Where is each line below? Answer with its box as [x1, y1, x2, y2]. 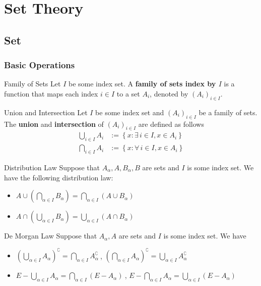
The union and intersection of [4, 118, 104, 129]
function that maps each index [4, 88, 98, 99]
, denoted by [150, 88, 188, 99]
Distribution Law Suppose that [4, 162, 100, 173]
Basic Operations [4, 59, 75, 71]
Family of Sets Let [4, 78, 61, 89]
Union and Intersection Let [4, 107, 88, 117]
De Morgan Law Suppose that [4, 230, 97, 241]
